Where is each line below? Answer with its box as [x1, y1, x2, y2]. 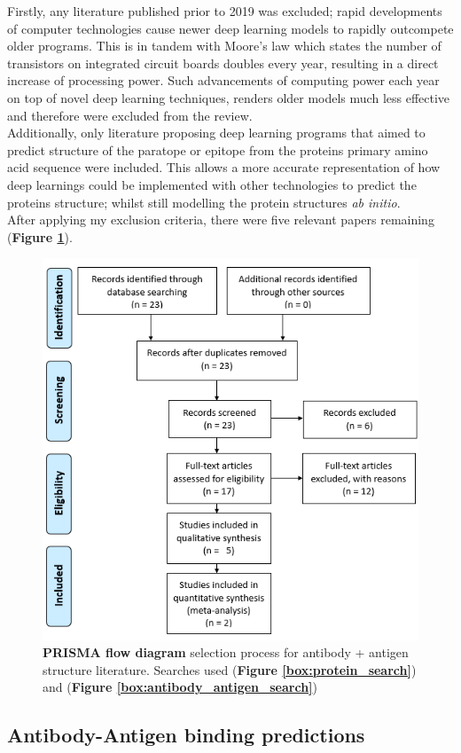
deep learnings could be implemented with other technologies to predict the [7, 175, 417, 193]
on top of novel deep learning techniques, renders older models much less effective [7, 88, 450, 106]
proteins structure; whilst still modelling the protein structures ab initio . [7, 192, 401, 211]
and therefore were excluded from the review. [7, 106, 253, 124]
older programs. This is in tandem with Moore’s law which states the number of [7, 36, 441, 55]
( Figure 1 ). [7, 227, 73, 246]
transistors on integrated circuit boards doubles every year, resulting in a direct [7, 53, 439, 72]
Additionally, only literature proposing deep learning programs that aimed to [7, 123, 426, 142]
